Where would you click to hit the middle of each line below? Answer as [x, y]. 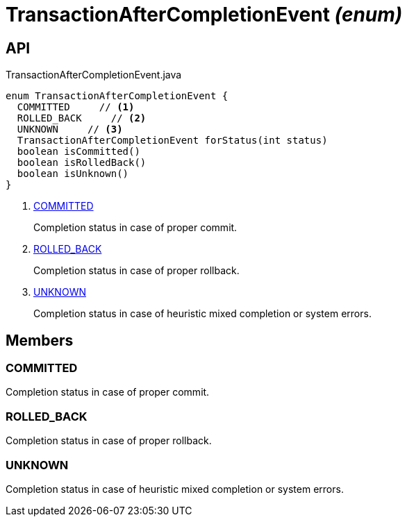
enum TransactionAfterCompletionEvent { [117, 96]
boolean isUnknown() [73, 174]
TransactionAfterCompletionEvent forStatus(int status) [172, 141]
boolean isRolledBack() [82, 163]
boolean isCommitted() [78, 152]
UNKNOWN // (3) [70, 129]
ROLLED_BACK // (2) [82, 118]
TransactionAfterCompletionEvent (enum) [204, 15]
